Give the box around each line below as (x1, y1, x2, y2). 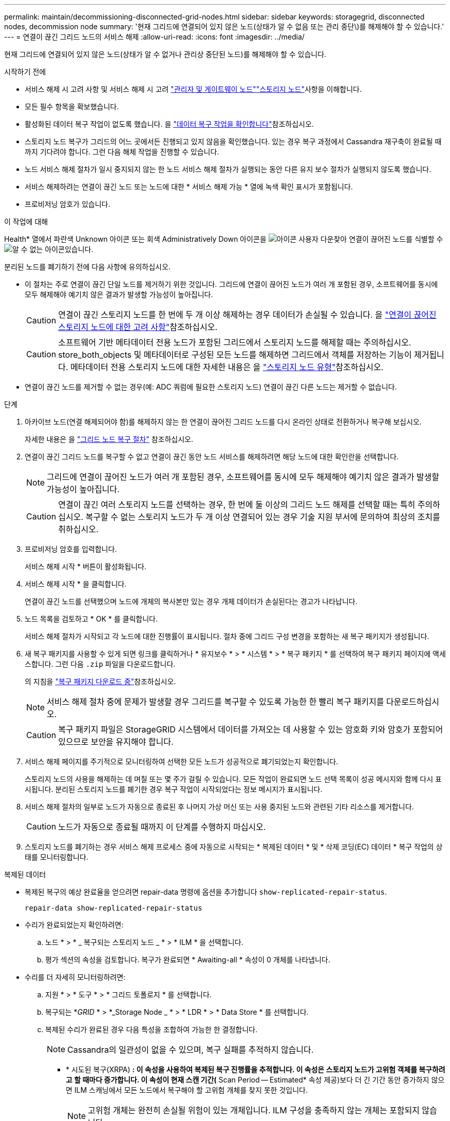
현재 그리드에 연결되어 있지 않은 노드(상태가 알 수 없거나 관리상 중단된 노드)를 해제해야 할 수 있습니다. (4, 50, 327, 59)
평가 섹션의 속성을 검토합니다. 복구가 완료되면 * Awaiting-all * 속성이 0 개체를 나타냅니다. (45, 955, 330, 964)
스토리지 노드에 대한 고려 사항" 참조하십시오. (58, 322, 218, 332)
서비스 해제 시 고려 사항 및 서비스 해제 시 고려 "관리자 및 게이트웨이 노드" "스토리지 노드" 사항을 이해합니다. (25, 85, 362, 93)
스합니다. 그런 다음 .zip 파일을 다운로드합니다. (25, 660, 176, 668)
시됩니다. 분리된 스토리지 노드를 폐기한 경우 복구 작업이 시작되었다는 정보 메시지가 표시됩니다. (25, 785, 323, 794)
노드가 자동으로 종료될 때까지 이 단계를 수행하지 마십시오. (58, 822, 266, 832)
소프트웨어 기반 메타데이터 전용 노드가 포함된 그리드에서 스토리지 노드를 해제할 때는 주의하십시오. (58, 337, 411, 347)
